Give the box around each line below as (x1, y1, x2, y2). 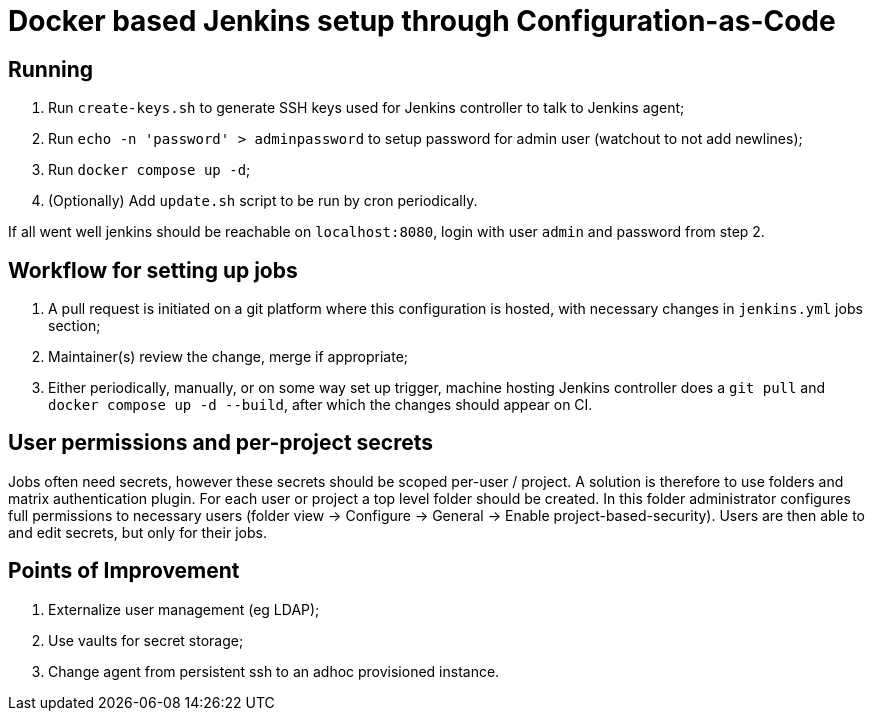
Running (8, 56, 94, 82)
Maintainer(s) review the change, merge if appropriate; (48, 348, 409, 366)
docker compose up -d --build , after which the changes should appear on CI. (48, 396, 593, 414)
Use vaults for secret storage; (48, 631, 244, 649)
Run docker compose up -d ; (48, 161, 251, 179)
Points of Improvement (8, 558, 240, 584)
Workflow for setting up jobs (8, 257, 298, 283)
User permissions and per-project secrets (8, 430, 434, 456)
